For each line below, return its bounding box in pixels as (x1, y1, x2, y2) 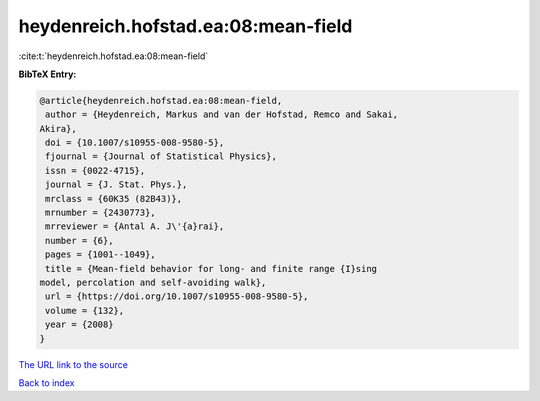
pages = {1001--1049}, (45, 249, 157, 260)
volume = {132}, (45, 305, 125, 316)
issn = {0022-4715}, (45, 165, 146, 176)
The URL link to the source (18, 358, 129, 370)
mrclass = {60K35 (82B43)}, (45, 193, 183, 204)
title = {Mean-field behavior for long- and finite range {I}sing (45, 263, 378, 274)
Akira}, (39, 123, 77, 134)
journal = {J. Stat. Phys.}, (45, 179, 188, 190)
